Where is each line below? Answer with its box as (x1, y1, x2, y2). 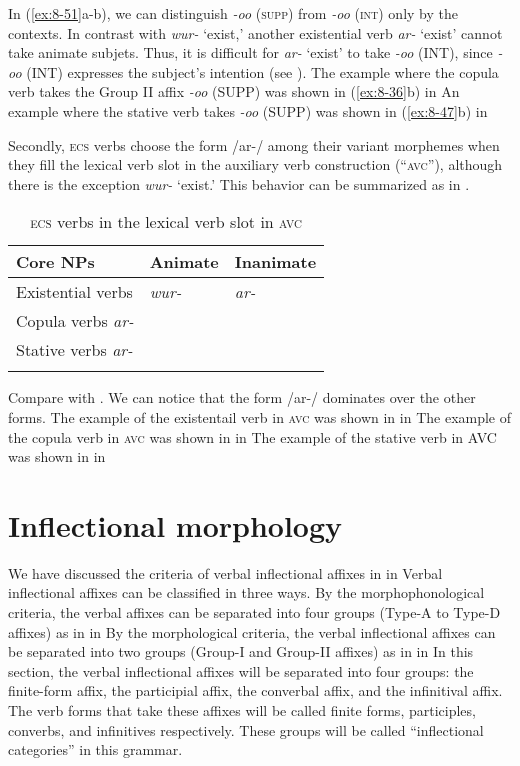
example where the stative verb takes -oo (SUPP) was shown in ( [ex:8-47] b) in (8, 100, 488, 121)
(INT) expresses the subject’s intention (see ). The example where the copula (26, 61, 499, 82)
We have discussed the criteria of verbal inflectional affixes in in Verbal (8, 562, 443, 583)
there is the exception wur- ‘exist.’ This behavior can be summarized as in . (8, 173, 470, 194)
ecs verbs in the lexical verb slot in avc (30, 210, 302, 234)
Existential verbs (16, 280, 133, 304)
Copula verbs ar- (16, 309, 134, 333)
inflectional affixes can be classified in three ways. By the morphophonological (8, 582, 485, 603)
